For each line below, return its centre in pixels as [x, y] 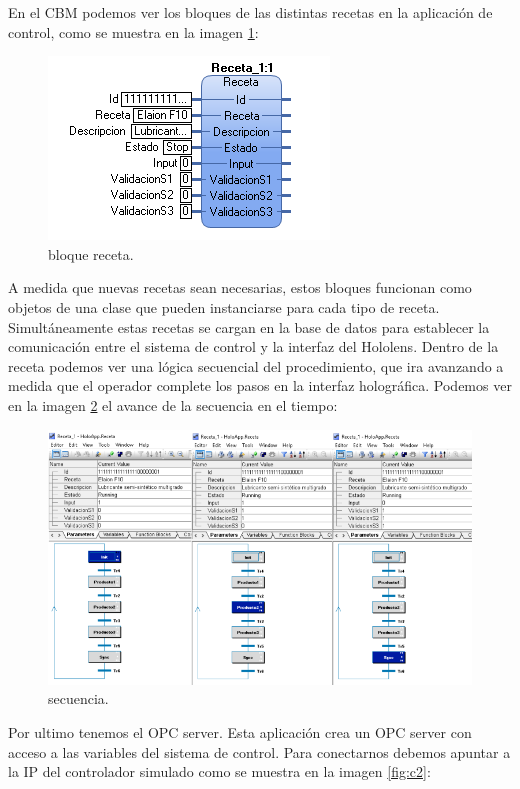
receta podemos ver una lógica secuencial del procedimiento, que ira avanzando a [256, 365]
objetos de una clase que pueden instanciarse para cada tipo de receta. [224, 306]
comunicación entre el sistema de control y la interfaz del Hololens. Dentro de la [253, 346]
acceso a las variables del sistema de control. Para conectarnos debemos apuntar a [259, 751]
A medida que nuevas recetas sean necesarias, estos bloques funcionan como [240, 287]
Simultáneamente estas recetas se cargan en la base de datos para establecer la [249, 326]
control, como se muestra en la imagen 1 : [133, 31]
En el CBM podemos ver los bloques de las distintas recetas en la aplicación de [250, 12]
